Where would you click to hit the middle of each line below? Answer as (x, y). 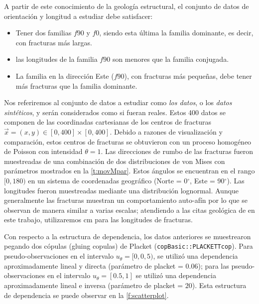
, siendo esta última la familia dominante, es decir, (176, 33)
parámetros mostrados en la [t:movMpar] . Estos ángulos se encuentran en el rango (129, 171)
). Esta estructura (219, 285)
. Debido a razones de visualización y (166, 131)
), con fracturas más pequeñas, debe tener (188, 76)
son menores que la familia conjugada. (171, 59)
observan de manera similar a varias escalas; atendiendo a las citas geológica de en (129, 210)
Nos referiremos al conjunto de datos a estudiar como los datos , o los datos (118, 102)
